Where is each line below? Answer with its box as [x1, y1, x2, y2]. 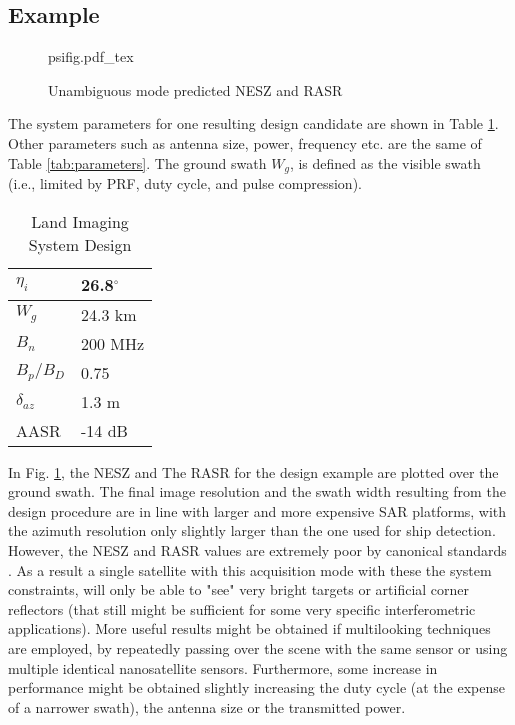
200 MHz [81, 331, 145, 355]
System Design [28, 232, 132, 256]
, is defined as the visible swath [289, 152, 481, 173]
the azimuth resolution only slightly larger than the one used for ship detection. [8, 520, 496, 541]
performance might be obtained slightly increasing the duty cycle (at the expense [8, 677, 505, 698]
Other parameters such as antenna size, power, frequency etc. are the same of [8, 132, 482, 153]
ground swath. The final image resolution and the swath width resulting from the [8, 481, 506, 502]
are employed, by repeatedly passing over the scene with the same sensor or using [8, 637, 508, 658]
